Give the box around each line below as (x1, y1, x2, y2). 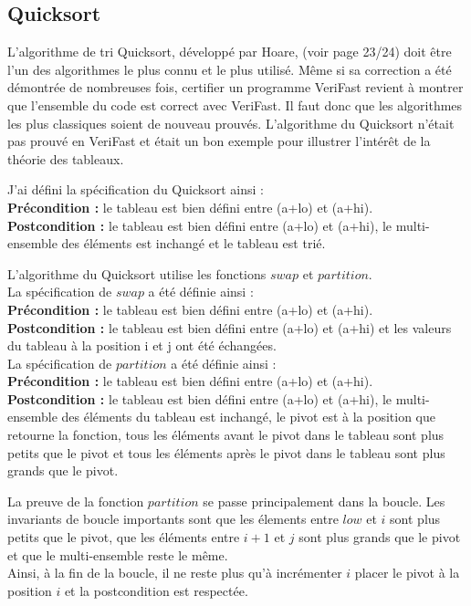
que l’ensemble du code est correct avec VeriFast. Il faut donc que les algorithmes (7, 95, 463, 114)
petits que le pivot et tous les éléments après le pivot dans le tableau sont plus (7, 443, 445, 462)
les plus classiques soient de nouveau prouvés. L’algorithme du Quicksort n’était (7, 113, 455, 132)
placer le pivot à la (354, 563, 460, 582)
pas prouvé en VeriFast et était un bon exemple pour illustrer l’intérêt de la (7, 131, 431, 151)
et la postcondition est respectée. (64, 580, 248, 600)
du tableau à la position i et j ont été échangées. (7, 336, 277, 355)
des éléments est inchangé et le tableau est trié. (61, 234, 326, 253)
